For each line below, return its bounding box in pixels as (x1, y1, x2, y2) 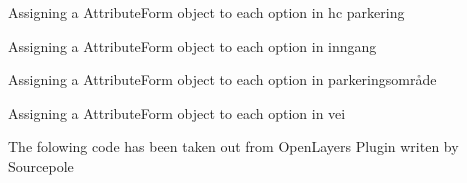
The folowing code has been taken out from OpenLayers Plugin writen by (8, 136, 459, 157)
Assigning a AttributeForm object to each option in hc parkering (8, 2, 405, 22)
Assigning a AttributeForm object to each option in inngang (8, 35, 377, 56)
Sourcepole (8, 155, 74, 176)
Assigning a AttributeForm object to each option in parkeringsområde (8, 69, 437, 90)
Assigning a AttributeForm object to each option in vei (8, 102, 346, 123)
